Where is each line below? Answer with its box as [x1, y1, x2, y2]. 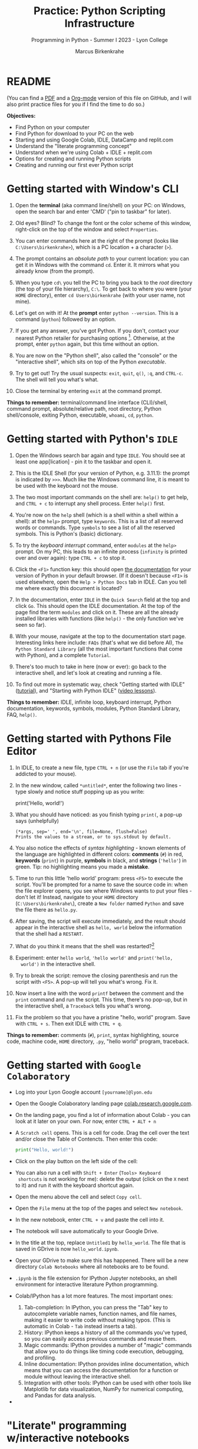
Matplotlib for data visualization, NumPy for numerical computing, [24, 1385, 184, 1392]
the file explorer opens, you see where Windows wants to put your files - [15, 887, 192, 894]
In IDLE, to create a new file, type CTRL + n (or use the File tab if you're [15, 764, 189, 771]
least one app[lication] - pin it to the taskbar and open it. [15, 458, 153, 465]
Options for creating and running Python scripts [15, 155, 131, 162]
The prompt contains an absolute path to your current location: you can [15, 255, 189, 262]
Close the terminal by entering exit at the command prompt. [15, 388, 163, 395]
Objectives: [6, 112, 36, 119]
